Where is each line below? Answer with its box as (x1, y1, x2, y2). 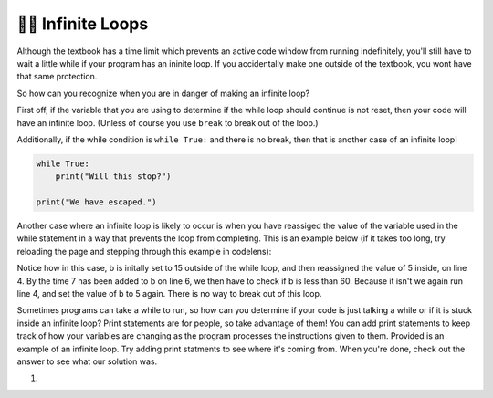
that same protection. (16, 71, 98, 82)
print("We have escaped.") (36, 197, 157, 207)
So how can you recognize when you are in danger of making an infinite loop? (16, 88, 310, 99)
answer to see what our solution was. (16, 356, 158, 367)
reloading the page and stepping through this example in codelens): (16, 246, 272, 257)
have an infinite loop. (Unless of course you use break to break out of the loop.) (16, 117, 319, 128)
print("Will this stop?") (55, 172, 172, 182)
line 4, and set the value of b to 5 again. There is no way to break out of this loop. (16, 288, 322, 298)
